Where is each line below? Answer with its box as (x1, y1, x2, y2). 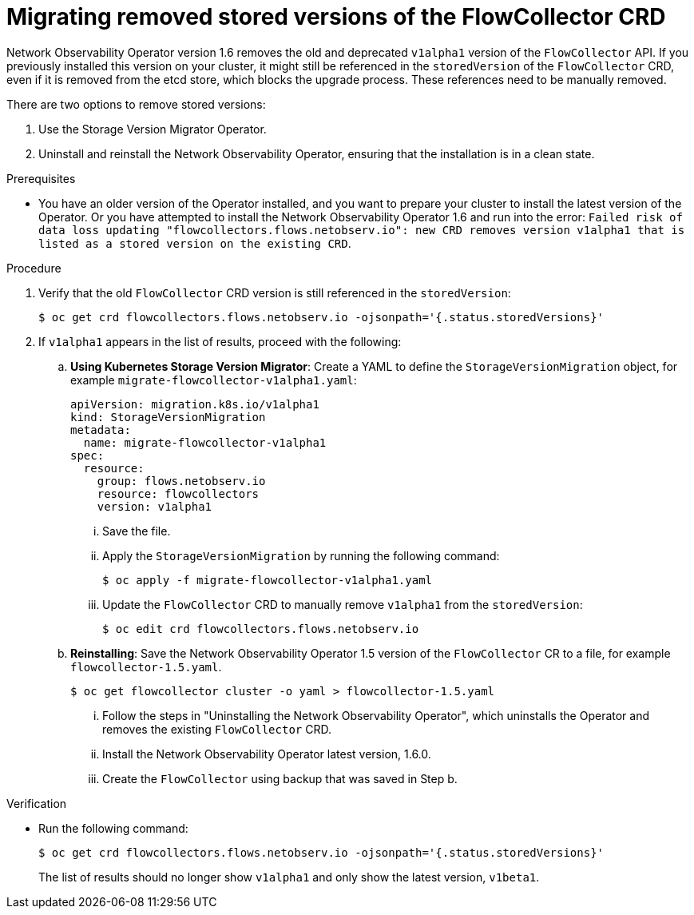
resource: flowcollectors (97, 487, 260, 500)
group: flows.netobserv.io (97, 474, 266, 487)
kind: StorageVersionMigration (70, 410, 266, 424)
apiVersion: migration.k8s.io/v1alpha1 (70, 397, 319, 411)
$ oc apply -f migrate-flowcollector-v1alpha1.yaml (102, 573, 433, 587)
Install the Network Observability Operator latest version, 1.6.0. (102, 746, 431, 761)
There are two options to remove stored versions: (6, 97, 266, 111)
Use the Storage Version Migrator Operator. (38, 121, 267, 136)
